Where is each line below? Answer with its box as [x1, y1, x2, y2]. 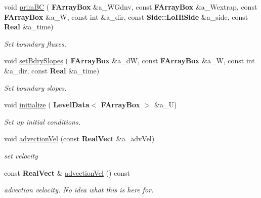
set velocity [4, 150, 38, 161]
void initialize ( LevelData [4, 99, 90, 110]
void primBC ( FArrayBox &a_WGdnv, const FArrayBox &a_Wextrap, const [4, 2, 257, 12]
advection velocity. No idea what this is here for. [4, 184, 154, 195]
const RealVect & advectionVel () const [4, 167, 130, 178]
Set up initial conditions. [4, 116, 81, 127]
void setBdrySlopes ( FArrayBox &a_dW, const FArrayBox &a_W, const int [4, 55, 255, 66]
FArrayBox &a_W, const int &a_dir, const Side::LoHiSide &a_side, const [4, 11, 248, 22]
